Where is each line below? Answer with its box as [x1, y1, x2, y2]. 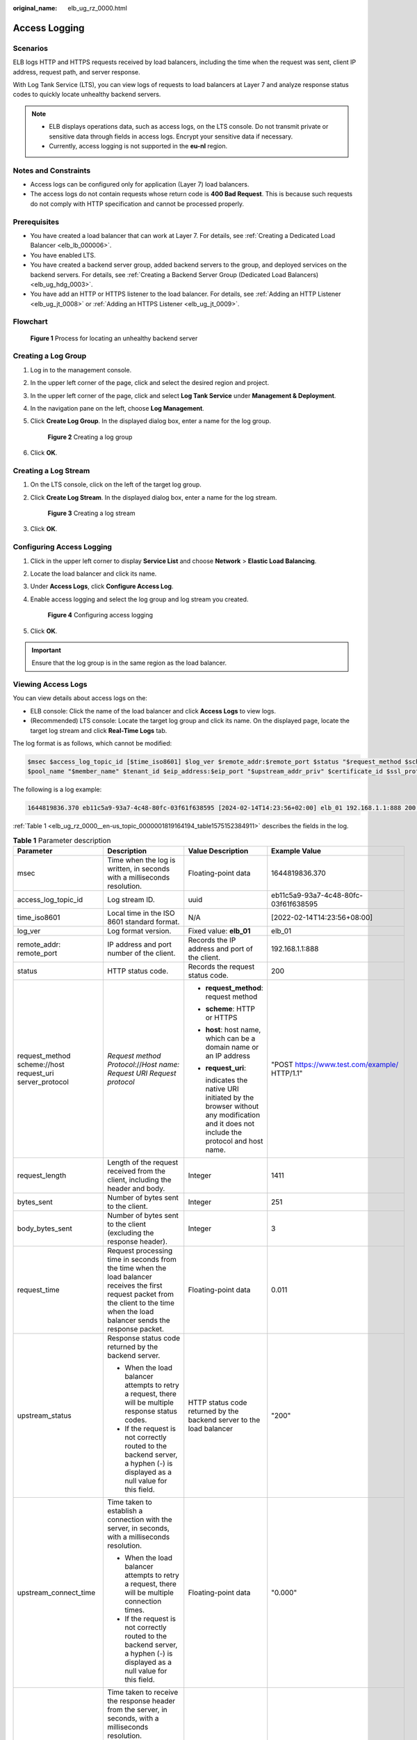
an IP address [205, 1051, 250, 1061]
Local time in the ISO [107, 908, 175, 918]
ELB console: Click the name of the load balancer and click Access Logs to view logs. [30, 706, 276, 715]
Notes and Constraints [13, 166, 91, 175]
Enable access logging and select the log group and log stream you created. [30, 595, 249, 603]
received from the [107, 1166, 166, 1176]
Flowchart [13, 317, 48, 326]
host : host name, [205, 1025, 261, 1035]
